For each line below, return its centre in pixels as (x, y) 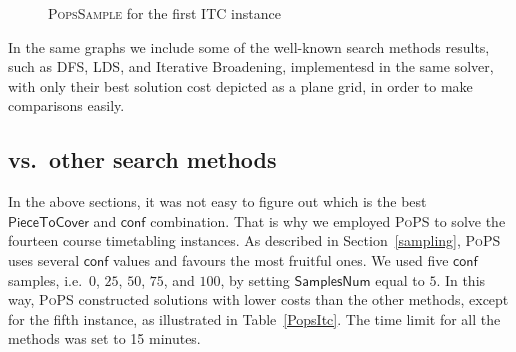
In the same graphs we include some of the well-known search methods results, (249, 46)
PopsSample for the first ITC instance (164, 13)
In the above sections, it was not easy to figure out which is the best (217, 201)
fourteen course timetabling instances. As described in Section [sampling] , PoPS (254, 240)
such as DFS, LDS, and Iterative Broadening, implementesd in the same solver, (251, 66)
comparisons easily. (66, 105)
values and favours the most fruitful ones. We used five (281, 259)
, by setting (255, 279)
